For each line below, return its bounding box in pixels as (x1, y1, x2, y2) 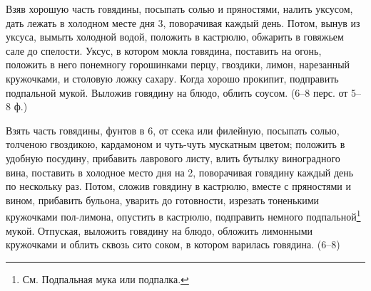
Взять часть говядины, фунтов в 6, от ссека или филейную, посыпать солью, (6, 122, 340, 137)
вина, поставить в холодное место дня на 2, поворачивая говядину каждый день (6, 164, 354, 179)
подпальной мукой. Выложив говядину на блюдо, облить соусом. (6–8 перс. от (6, 85, 348, 100)
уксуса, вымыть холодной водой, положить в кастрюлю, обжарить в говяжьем (6, 29, 344, 44)
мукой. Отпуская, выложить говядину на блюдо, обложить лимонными (6, 223, 313, 238)
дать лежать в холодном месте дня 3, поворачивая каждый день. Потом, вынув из (6, 15, 360, 30)
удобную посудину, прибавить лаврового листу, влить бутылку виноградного (6, 150, 340, 165)
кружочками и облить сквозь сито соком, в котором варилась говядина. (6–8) (6, 237, 340, 252)
